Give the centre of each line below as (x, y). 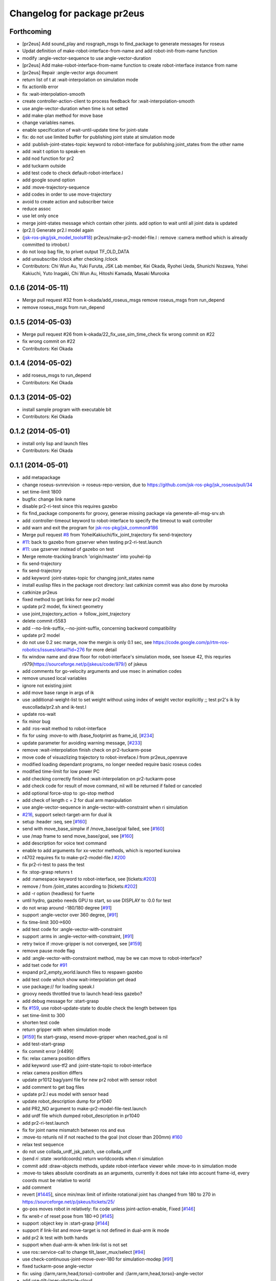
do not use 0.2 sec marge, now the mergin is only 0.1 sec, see (87, 643)
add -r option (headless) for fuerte (58, 893)
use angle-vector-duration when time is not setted (75, 108)
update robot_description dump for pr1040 (67, 1101)
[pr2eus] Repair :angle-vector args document (70, 72)
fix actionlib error (40, 87)
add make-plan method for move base (63, 115)
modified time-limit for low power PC (61, 772)
